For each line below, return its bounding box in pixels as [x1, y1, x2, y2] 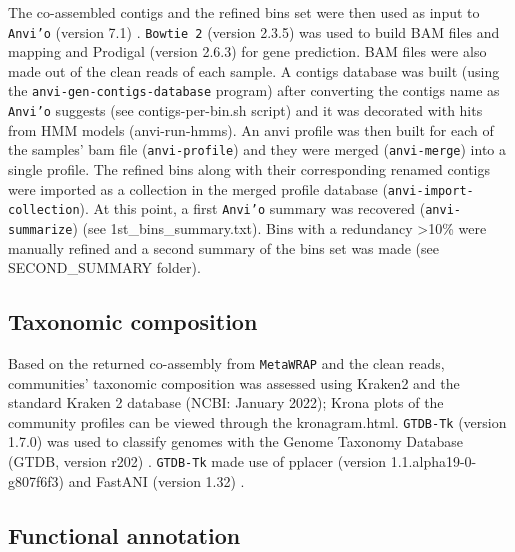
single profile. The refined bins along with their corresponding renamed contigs [8, 159, 491, 179]
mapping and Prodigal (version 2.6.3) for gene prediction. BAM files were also [8, 41, 487, 62]
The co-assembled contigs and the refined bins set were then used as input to [8, 2, 480, 22]
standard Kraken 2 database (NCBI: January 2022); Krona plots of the [8, 392, 444, 413]
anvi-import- [387, 183, 474, 198]
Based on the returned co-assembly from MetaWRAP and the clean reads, [8, 352, 445, 373]
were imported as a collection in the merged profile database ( [8, 178, 388, 199]
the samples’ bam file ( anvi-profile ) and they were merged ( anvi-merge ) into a [8, 139, 506, 160]
